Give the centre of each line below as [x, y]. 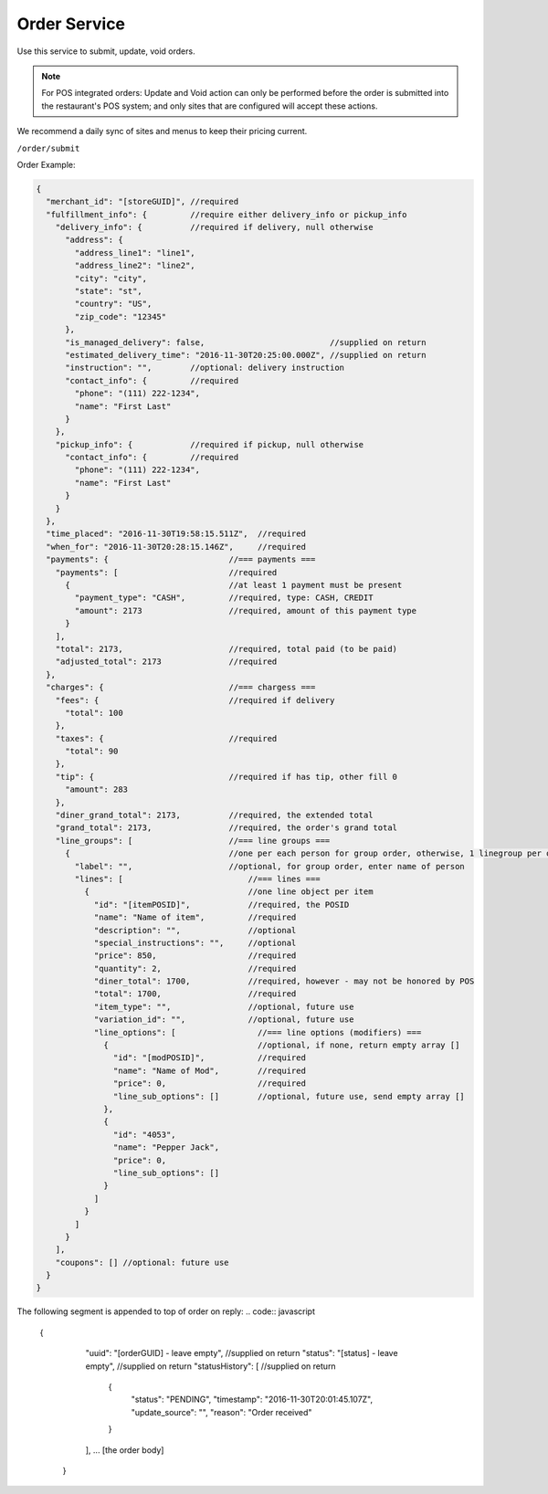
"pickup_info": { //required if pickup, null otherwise [210, 444]
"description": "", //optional [195, 930]
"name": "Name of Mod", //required [209, 1070]
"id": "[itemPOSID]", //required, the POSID [221, 905]
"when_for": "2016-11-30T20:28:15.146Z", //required [176, 547]
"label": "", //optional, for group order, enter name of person [269, 866]
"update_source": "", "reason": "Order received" [221, 1412]
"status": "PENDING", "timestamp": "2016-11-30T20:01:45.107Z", [252, 1399]
